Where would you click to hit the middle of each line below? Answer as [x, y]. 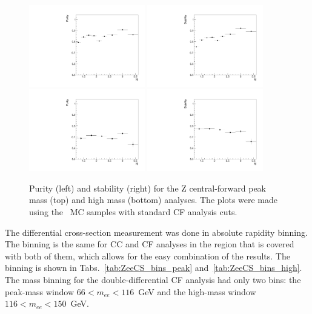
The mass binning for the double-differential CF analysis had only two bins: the [153, 280]
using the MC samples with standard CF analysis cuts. [133, 212]
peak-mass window [40, 291]
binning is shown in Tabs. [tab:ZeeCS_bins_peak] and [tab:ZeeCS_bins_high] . [154, 268]
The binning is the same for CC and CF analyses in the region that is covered [150, 244]
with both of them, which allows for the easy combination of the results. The [148, 256]
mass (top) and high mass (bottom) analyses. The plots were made [154, 200]
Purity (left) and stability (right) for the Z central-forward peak [148, 188]
